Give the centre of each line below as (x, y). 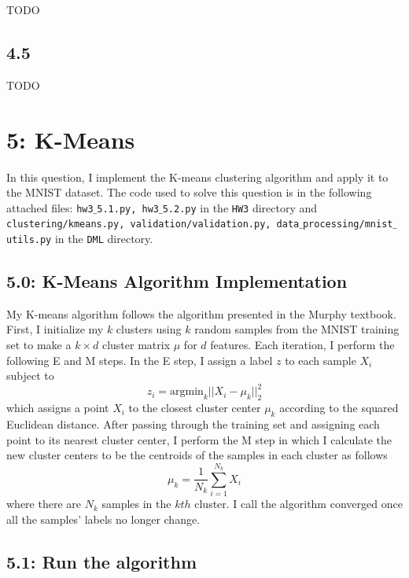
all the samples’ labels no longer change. (103, 519)
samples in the (136, 504)
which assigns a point (58, 408)
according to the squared (339, 408)
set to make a (39, 345)
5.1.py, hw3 (128, 209)
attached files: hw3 (50, 207)
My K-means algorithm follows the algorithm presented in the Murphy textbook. (201, 313)
